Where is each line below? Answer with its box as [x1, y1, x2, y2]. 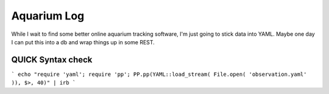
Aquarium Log [11, 9, 85, 22]
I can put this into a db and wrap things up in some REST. [11, 38, 155, 45]
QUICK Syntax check [11, 55, 93, 65]
